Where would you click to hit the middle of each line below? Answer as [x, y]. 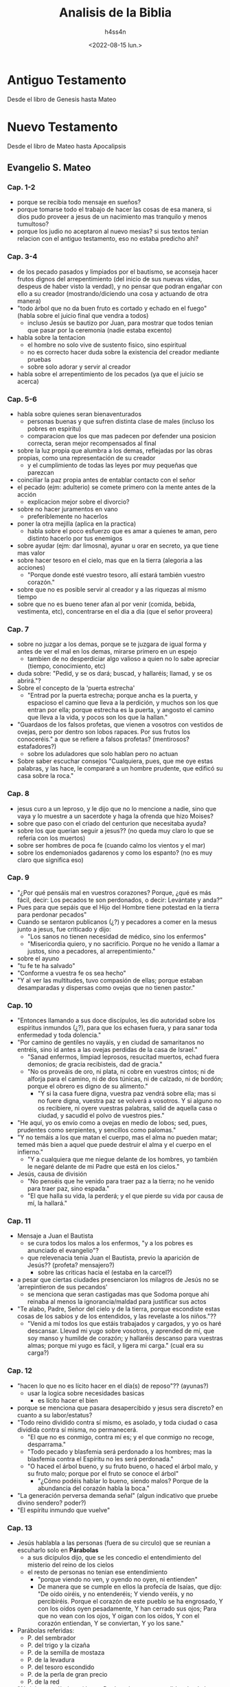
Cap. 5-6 [22, 399]
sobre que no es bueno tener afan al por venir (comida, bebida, [106, 604]
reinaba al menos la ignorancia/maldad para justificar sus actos [117, 1302]
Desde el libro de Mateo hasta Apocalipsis [67, 146]
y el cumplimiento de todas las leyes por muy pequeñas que [112, 465]
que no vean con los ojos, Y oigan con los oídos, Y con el [118, 1615]
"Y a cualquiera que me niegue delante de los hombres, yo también [123, 1159]
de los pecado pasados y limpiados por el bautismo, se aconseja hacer [117, 271]
